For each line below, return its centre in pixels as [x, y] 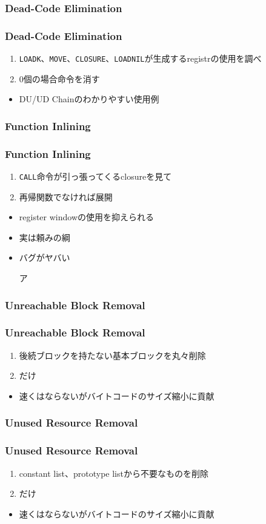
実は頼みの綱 [45, 237]
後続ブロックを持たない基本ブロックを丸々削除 [112, 355]
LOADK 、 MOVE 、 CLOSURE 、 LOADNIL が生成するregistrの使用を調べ [140, 58]
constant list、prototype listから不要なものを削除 [114, 473]
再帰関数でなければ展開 [66, 196]
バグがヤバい [45, 257]
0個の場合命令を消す [59, 78]
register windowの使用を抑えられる [87, 217]
